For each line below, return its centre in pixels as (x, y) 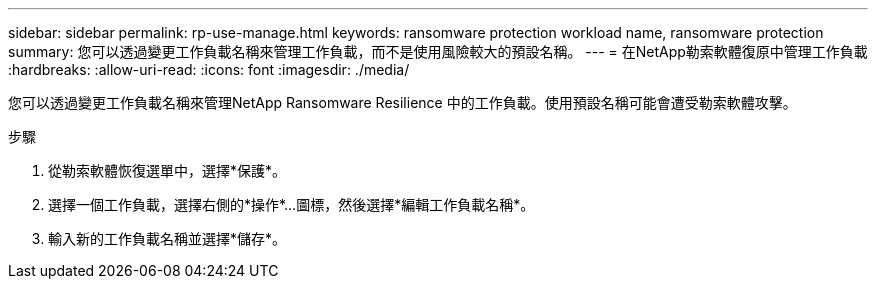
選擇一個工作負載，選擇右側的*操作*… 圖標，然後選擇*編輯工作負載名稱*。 (291, 204)
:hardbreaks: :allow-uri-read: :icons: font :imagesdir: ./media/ (209, 69)
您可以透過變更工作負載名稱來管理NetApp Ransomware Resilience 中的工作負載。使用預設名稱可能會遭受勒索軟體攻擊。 (402, 102)
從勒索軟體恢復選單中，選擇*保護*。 (167, 170)
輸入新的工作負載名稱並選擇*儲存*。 (167, 238)
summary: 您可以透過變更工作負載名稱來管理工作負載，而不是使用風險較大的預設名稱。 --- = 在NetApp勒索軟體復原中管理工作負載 (438, 51)
